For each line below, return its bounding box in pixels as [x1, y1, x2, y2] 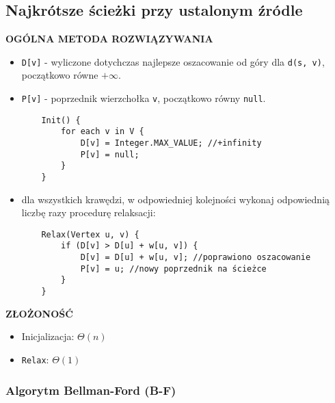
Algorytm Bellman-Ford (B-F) [5, 381, 176, 398]
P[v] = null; [80, 149, 139, 159]
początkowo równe [21, 68, 98, 82]
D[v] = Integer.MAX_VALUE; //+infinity [80, 138, 262, 148]
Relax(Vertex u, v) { [41, 229, 139, 239]
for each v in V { [61, 127, 144, 137]
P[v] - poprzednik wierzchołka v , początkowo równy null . [21, 91, 266, 105]
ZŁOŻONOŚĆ [5, 306, 73, 320]
